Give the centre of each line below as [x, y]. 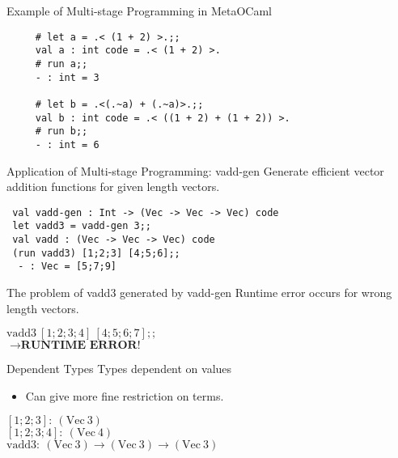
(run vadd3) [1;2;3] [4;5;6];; [96, 253]
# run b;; [61, 131]
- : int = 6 [67, 144]
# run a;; [61, 64]
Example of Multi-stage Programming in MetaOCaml [140, 11]
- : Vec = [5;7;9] [68, 267]
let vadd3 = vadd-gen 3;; [82, 226]
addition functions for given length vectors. [113, 187]
